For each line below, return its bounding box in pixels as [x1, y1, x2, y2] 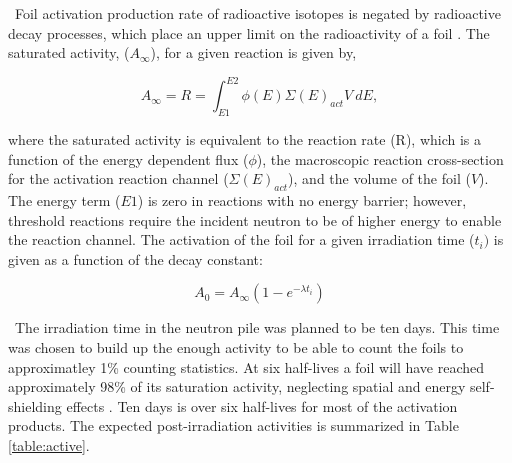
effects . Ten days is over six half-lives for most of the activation [66, 395, 458, 416]
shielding [8, 395, 62, 416]
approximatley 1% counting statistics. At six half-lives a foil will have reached [8, 356, 485, 377]
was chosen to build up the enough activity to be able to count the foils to [8, 337, 464, 358]
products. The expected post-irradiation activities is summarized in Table [8, 415, 459, 436]
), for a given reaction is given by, [150, 42, 357, 63]
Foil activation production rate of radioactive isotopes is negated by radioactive [14, 3, 501, 23]
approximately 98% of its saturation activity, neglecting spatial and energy [8, 376, 466, 397]
